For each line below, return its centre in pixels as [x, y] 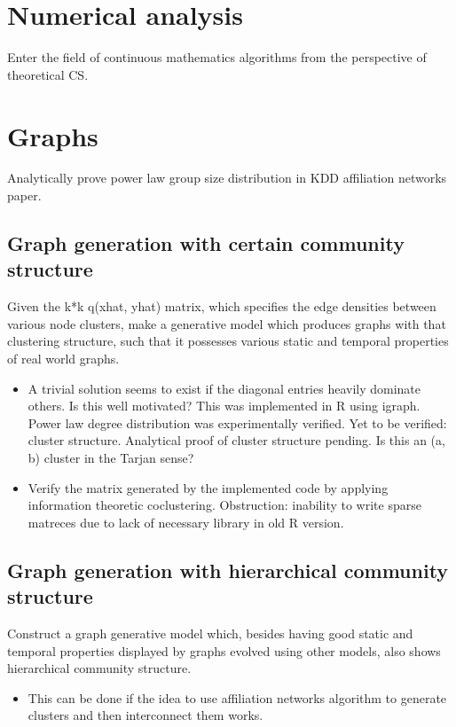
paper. [24, 195]
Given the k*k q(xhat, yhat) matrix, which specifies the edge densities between [222, 306]
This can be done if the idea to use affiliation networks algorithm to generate [237, 697]
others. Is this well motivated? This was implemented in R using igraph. [224, 406]
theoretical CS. [48, 74]
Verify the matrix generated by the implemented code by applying [208, 487]
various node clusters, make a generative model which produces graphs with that [227, 323]
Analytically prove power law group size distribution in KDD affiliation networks [227, 178]
